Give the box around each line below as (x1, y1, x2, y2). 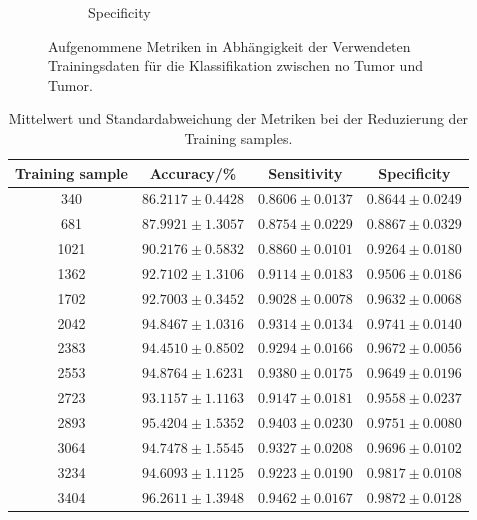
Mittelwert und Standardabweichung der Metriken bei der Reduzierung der (8, 108, 469, 129)
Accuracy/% (149, 162, 237, 183)
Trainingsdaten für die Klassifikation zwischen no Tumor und (48, 55, 423, 76)
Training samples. (184, 127, 293, 148)
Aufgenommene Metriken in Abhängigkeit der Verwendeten (48, 35, 411, 56)
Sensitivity (268, 162, 343, 183)
